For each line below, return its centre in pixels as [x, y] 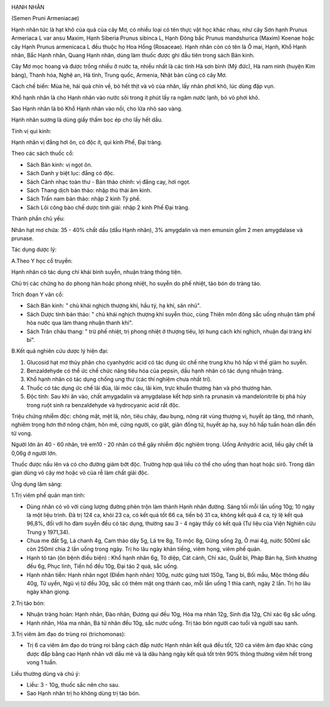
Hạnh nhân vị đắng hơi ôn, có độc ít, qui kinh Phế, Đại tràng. [87, 142]
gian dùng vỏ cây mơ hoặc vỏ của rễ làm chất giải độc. [80, 473]
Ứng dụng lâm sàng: [37, 484]
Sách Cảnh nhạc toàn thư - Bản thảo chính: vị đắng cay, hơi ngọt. [108, 182]
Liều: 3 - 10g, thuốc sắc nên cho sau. [73, 684]
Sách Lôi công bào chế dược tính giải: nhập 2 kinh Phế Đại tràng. [108, 207]
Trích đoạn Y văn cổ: [38, 294]
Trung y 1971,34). [48, 532]
